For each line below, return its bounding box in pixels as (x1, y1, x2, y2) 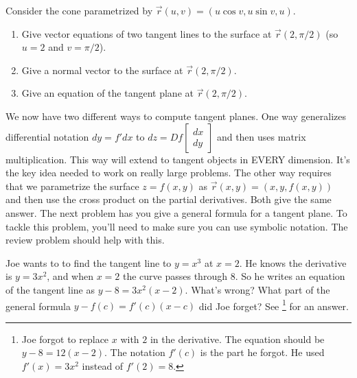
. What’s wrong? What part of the (185, 282, 330, 296)
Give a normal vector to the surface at (21, 62, 183, 77)
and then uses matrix (216, 129, 306, 143)
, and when (47, 269, 93, 283)
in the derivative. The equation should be (150, 331, 325, 346)
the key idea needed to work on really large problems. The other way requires (5, 165, 332, 180)
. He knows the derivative (239, 255, 347, 270)
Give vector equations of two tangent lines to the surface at (21, 26, 272, 40)
